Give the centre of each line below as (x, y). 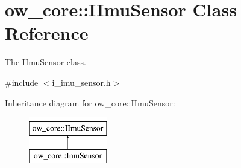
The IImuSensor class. (45, 62)
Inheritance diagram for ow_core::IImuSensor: (90, 102)
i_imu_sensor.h (81, 82)
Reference (47, 33)
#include (22, 82)
